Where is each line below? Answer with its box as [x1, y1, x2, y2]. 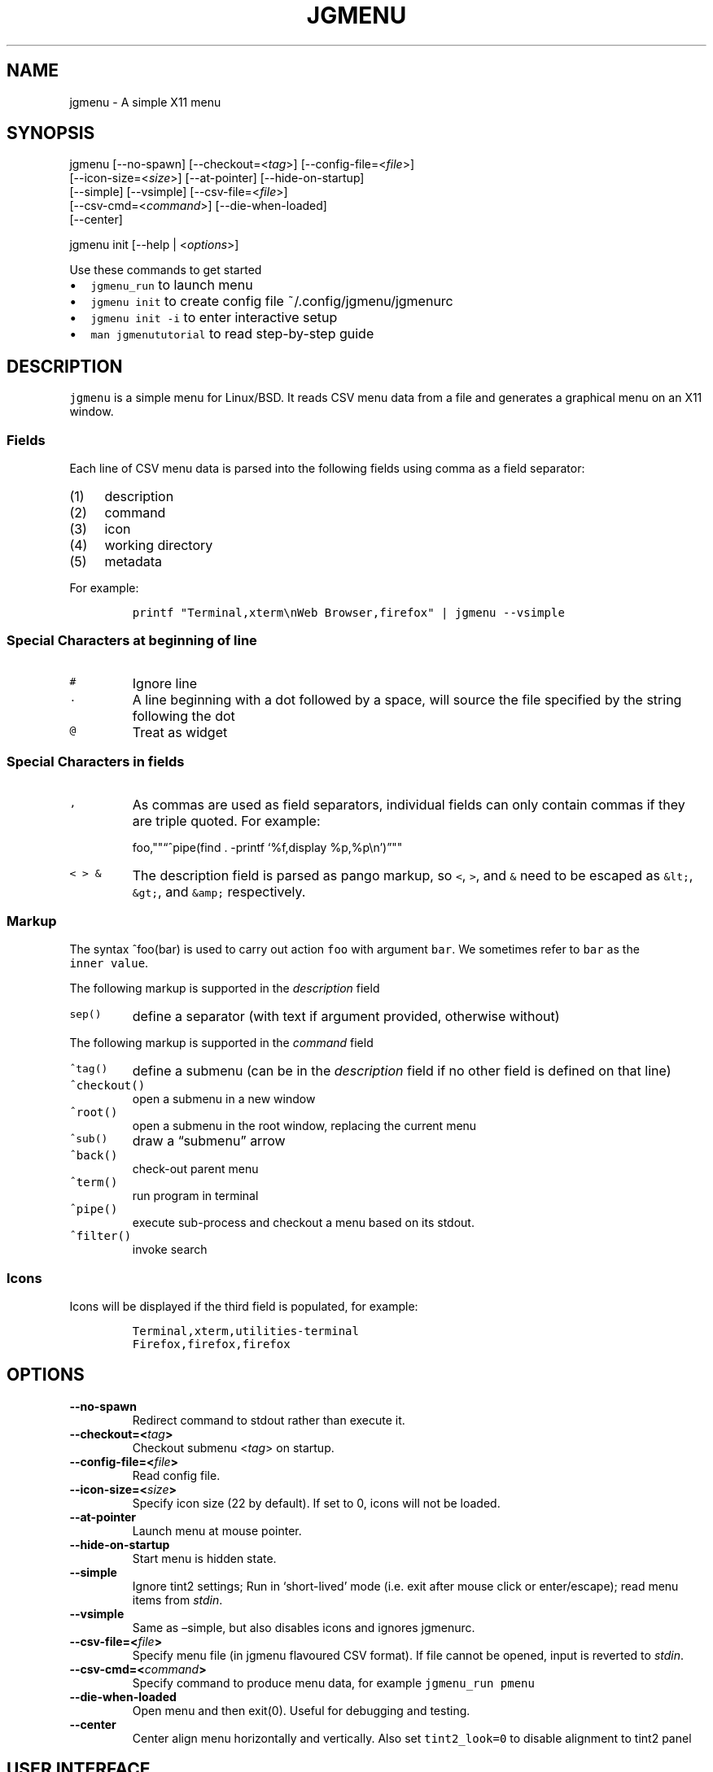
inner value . [69, 956, 149, 971]
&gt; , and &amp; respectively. [132, 883, 306, 900]
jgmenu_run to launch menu [90, 277, 253, 294]
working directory [104, 537, 213, 554]
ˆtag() [69, 1063, 108, 1076]
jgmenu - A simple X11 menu [69, 94, 221, 109]
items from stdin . [132, 1592, 223, 1607]
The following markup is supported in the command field [69, 1036, 374, 1050]
